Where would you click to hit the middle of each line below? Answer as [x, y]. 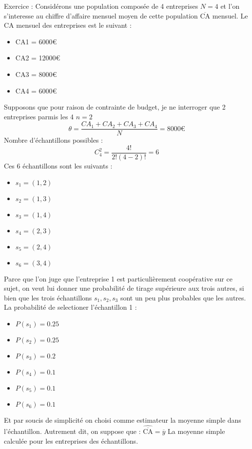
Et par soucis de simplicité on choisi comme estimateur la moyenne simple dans [123, 420]
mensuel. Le [230, 15]
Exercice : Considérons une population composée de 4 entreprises [101, 6]
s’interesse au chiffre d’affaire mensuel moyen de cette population [101, 15]
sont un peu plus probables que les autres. [183, 297]
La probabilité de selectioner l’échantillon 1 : [70, 307]
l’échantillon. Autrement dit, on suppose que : [72, 431]
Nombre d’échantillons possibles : [53, 140]
